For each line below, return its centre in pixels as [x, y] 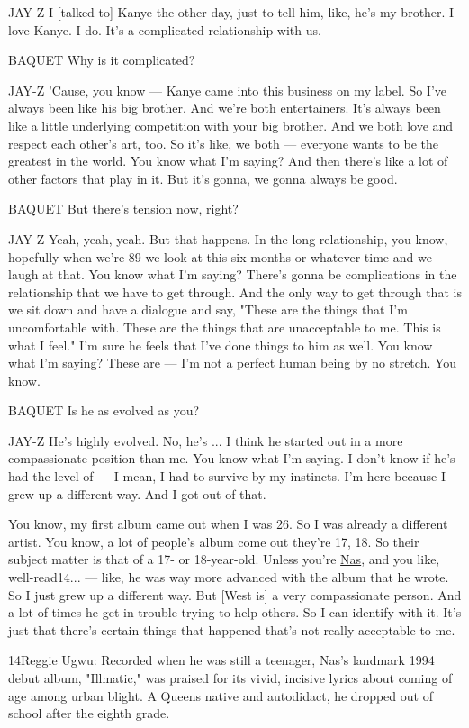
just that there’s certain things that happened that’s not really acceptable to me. [232, 629]
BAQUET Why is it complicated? [102, 60]
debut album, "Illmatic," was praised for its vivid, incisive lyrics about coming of [230, 678]
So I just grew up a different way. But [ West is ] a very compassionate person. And [235, 594]
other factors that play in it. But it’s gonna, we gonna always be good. [203, 178]
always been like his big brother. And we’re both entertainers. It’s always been [225, 108]
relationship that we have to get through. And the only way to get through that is [235, 291]
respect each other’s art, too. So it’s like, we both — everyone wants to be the [223, 143]
